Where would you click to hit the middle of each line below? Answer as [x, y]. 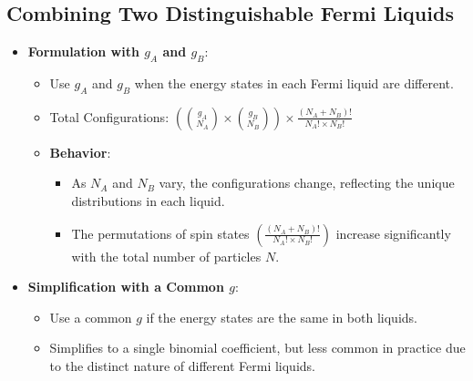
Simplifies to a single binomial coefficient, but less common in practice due [257, 348]
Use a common [91, 317]
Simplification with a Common [126, 287]
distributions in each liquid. [148, 200]
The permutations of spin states [160, 233]
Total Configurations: [109, 116]
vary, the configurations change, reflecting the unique [307, 183]
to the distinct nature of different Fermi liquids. [182, 365]
